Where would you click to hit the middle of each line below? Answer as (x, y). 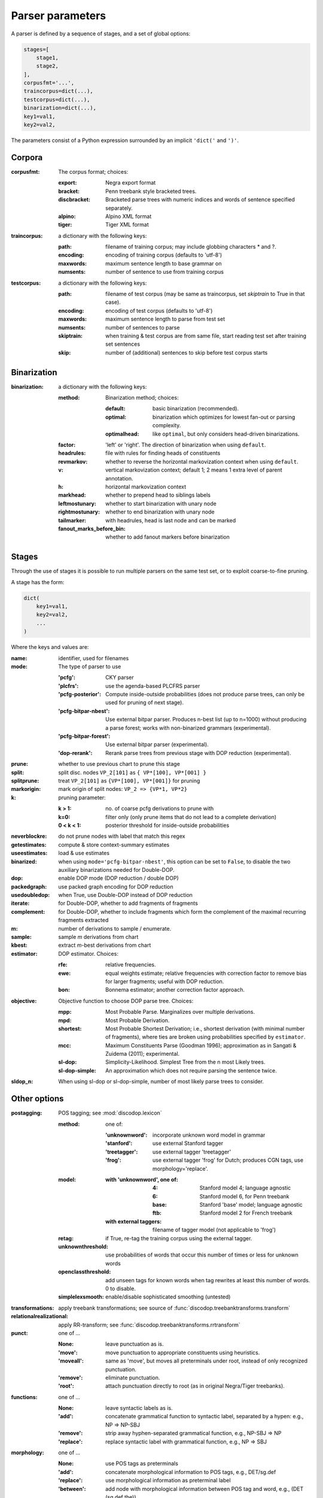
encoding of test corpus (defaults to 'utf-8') (159, 310)
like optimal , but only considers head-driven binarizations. (226, 434)
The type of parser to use (90, 666)
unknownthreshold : (83, 1247)
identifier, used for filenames (94, 658)
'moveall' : (71, 1361)
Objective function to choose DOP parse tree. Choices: (126, 1001)
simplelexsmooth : (81, 1297)
